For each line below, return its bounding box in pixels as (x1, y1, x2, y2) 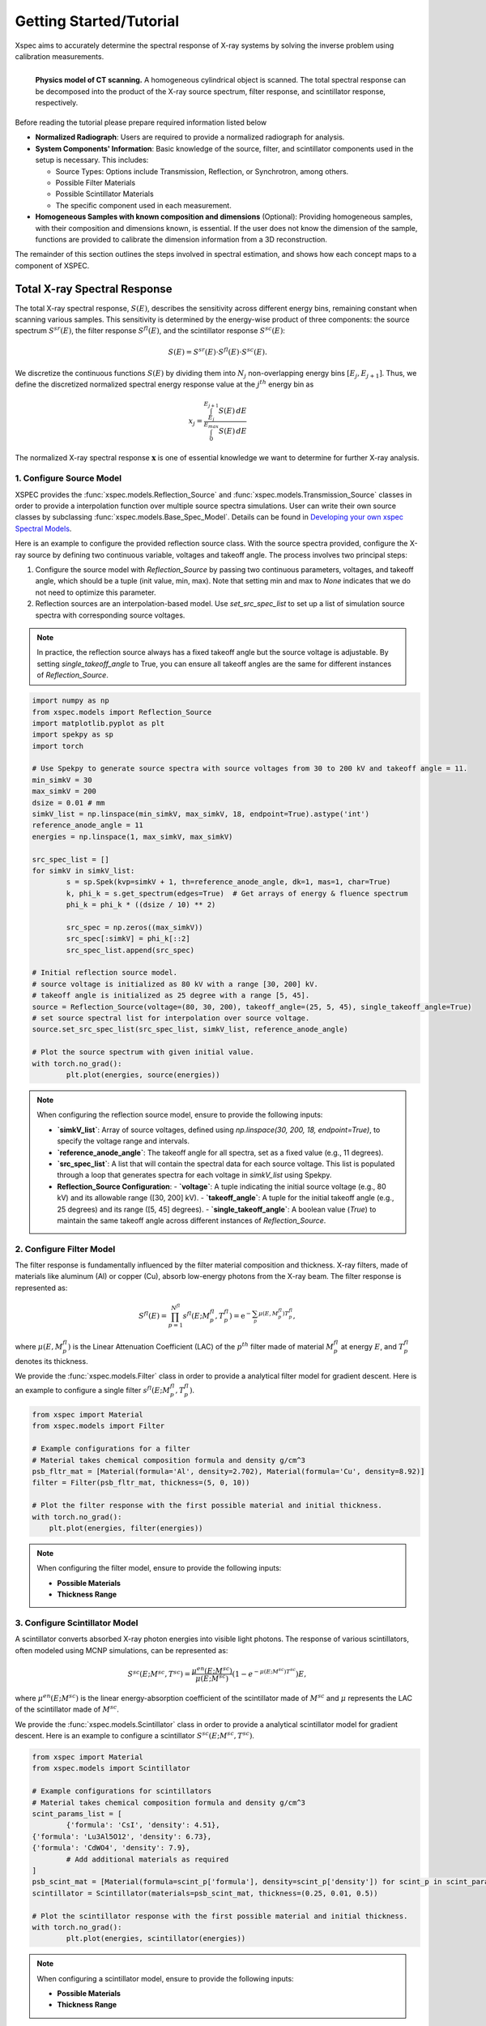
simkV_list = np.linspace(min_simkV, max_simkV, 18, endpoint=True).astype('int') (32, 810, 370, 819)
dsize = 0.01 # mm (32, 798, 105, 807)
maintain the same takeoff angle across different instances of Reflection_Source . (57, 1216, 326, 1225)
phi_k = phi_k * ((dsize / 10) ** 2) (66, 900, 216, 909)
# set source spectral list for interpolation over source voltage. (32, 1014, 310, 1023)
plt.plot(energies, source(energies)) (66, 1071, 220, 1079)
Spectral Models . (15, 524, 72, 533)
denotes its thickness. (15, 1357, 88, 1366)
